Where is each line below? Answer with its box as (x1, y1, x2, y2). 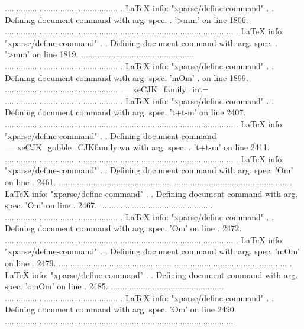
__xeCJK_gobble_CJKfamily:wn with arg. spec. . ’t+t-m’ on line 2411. (5, 141, 270, 153)
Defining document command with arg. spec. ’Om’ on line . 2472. (5, 222, 242, 234)
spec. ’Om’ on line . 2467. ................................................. (5, 199, 213, 211)
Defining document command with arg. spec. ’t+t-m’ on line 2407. (5, 106, 246, 118)
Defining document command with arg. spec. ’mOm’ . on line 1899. (5, 71, 248, 83)
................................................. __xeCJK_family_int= (5, 83, 209, 95)
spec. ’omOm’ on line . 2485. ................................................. (5, 280, 224, 292)
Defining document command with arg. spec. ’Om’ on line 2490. (5, 303, 237, 315)
